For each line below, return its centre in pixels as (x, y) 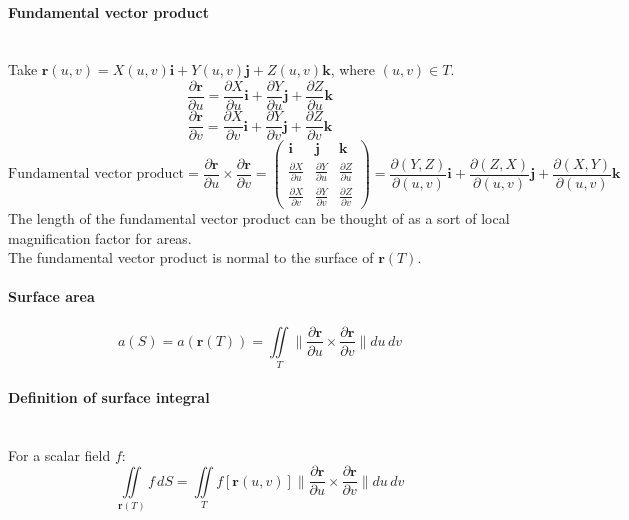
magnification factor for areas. (100, 237)
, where (352, 69)
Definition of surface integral (109, 396)
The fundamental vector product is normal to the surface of (191, 257)
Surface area (51, 296)
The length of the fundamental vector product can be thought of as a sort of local (259, 217)
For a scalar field (59, 454)
